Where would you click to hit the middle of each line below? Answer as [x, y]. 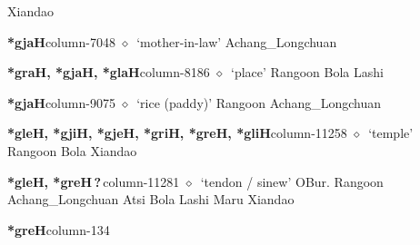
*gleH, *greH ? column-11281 [94, 181]
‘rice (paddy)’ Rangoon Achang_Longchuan [259, 102]
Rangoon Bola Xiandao [72, 150]
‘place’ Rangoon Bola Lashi [307, 72]
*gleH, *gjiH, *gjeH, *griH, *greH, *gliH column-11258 [177, 133]
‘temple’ [391, 133]
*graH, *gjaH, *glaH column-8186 [109, 72]
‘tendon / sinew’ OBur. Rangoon [292, 181]
